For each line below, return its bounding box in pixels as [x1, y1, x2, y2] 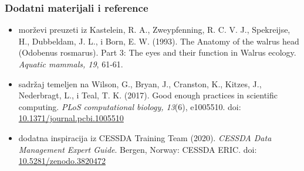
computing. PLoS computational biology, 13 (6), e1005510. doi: [18, 100, 241, 112]
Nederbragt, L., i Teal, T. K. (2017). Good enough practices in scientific [18, 89, 278, 101]
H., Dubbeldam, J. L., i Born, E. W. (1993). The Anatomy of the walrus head [18, 35, 299, 47]
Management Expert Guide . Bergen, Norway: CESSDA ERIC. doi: [18, 143, 257, 155]
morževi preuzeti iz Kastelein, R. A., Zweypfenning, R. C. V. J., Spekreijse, [18, 23, 291, 36]
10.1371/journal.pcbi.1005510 [18, 112, 124, 124]
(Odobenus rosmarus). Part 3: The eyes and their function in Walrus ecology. [18, 46, 296, 59]
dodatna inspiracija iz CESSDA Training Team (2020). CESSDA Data [18, 131, 272, 143]
